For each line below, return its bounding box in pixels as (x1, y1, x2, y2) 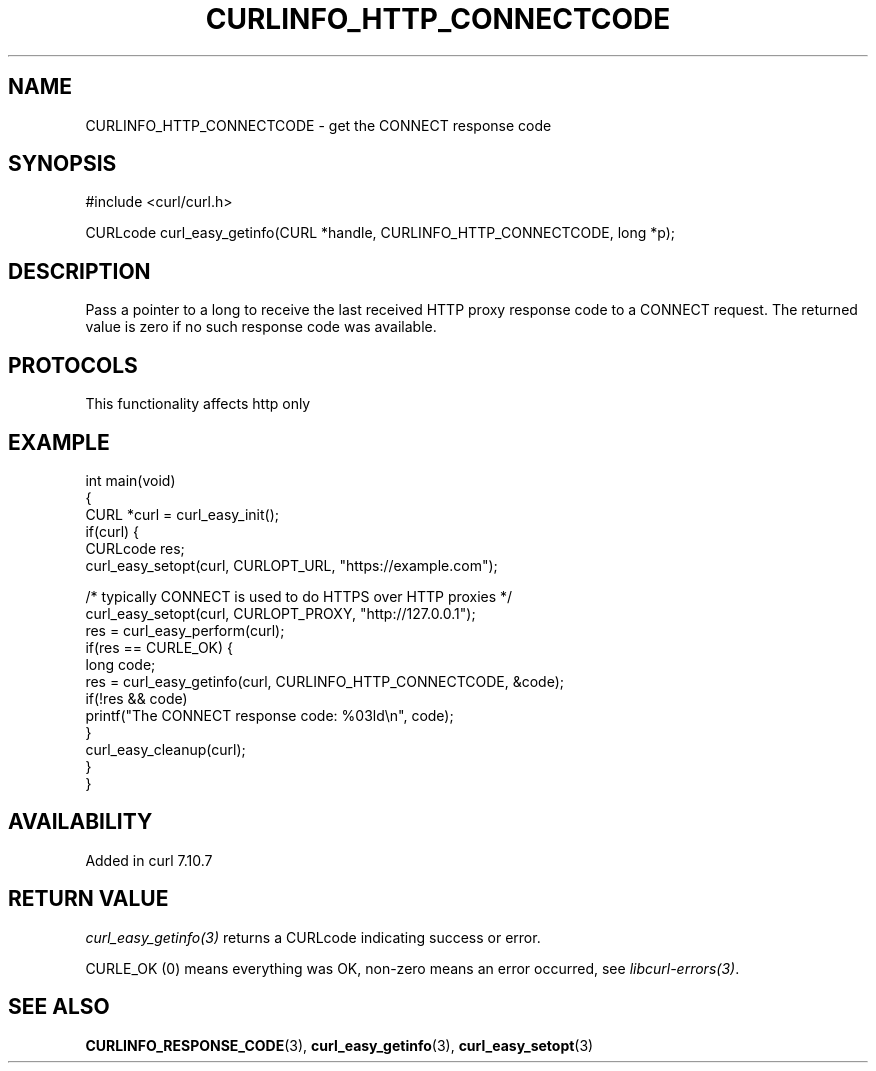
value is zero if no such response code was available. (85, 318, 437, 336)
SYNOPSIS (8, 151, 117, 177)
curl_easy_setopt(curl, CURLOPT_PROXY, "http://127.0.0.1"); (85, 604, 476, 622)
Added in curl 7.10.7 (85, 851, 213, 869)
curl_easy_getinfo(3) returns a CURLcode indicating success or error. (85, 928, 541, 946)
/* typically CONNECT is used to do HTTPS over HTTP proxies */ (85, 587, 513, 605)
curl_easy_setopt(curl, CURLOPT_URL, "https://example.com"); (85, 556, 498, 574)
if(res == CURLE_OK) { (85, 638, 233, 656)
